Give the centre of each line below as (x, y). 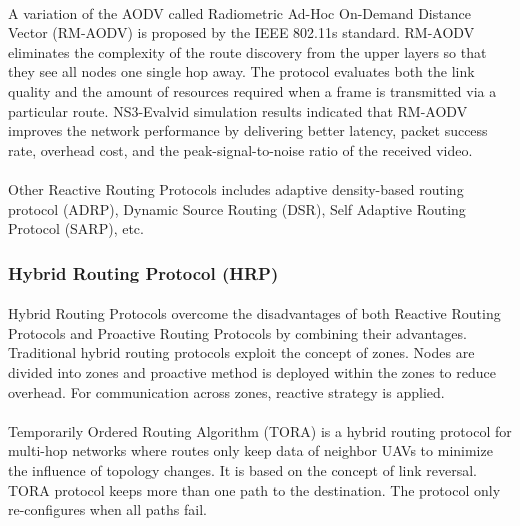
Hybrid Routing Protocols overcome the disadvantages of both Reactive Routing (254, 313)
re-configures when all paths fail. (107, 509)
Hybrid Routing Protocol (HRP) (143, 272)
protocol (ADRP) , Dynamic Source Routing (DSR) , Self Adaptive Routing (237, 208)
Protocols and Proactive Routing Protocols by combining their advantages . (237, 332)
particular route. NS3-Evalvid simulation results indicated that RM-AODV (238, 110)
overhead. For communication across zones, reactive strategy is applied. (226, 391)
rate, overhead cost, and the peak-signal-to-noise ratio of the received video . (240, 149)
